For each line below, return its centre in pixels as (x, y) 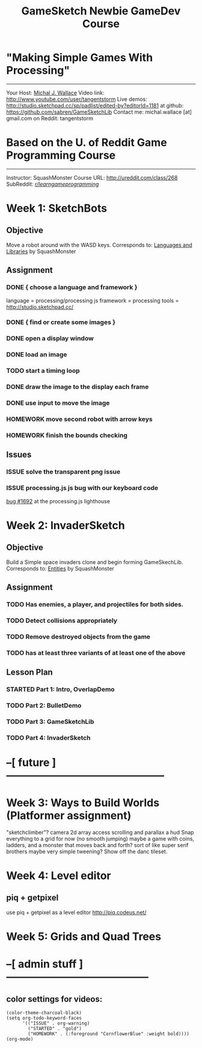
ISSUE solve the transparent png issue (63, 472)
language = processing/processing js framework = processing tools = (93, 300)
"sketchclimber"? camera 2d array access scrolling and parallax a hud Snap (100, 832)
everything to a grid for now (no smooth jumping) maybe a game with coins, (100, 838)
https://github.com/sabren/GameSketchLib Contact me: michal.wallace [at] (99, 112)
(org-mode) (20, 1039)
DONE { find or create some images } (61, 322)
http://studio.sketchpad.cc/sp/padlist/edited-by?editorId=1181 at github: (95, 105)
